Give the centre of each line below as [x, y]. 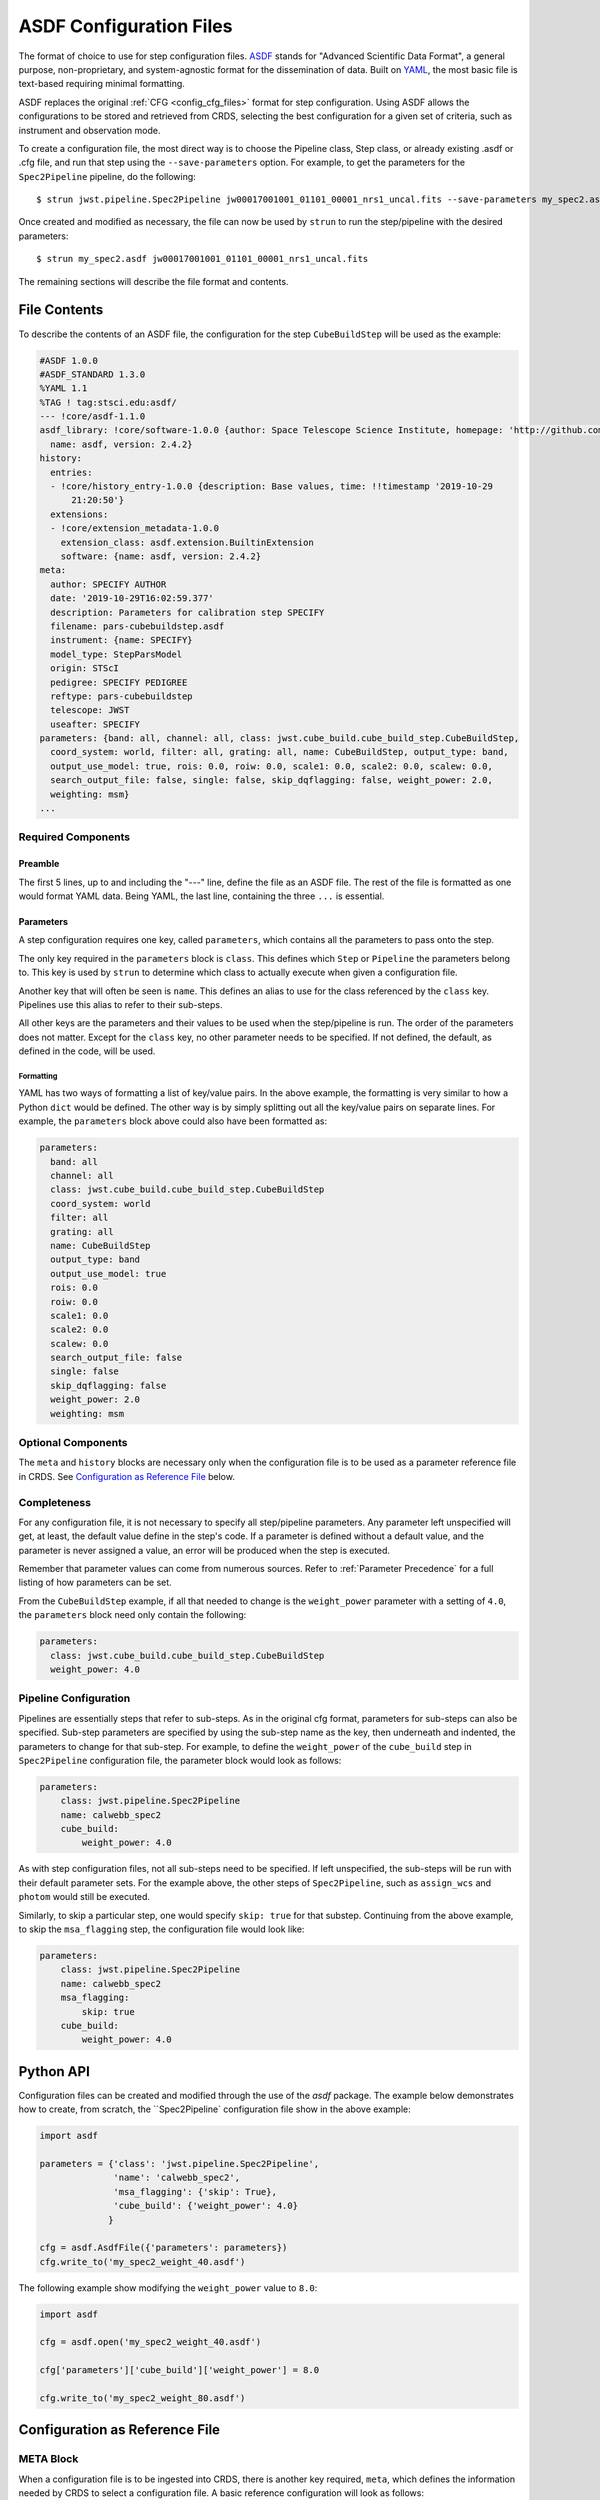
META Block [48, 2459]
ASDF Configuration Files [125, 26]
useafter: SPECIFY [95, 724]
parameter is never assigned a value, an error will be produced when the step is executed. [204, 1550]
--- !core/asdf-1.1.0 [92, 416]
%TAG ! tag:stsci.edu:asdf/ [108, 402]
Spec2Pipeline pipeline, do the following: [107, 176]
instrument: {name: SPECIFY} [122, 640]
